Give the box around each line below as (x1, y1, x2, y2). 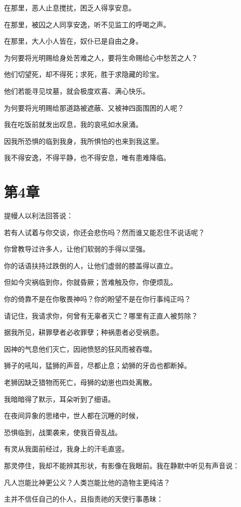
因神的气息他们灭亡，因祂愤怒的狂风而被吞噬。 (4, 343, 156, 354)
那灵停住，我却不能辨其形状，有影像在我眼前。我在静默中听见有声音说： (4, 460, 240, 470)
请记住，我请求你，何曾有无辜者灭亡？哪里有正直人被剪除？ (4, 310, 198, 320)
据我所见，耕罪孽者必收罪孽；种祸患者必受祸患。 (4, 327, 163, 337)
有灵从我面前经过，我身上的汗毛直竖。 (4, 444, 129, 454)
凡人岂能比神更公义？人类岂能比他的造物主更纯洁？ (4, 477, 170, 487)
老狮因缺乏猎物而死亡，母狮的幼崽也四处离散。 (4, 377, 156, 387)
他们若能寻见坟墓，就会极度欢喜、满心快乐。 (4, 85, 149, 96)
